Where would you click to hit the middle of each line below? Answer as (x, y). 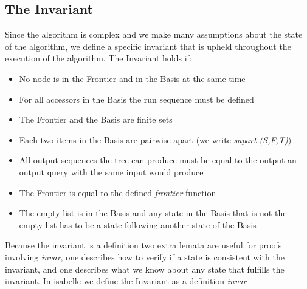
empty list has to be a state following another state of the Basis (138, 224)
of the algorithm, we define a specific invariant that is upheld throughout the (148, 46)
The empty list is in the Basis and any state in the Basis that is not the (153, 213)
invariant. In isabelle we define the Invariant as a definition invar (126, 281)
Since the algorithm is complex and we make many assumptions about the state (154, 34)
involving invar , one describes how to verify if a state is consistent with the (145, 257)
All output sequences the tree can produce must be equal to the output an (158, 160)
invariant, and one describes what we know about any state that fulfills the (145, 269)
